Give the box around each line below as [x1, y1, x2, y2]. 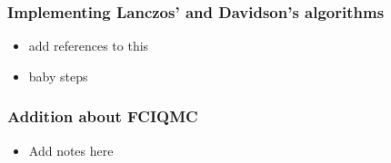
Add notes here [28, 140, 114, 159]
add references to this [28, 36, 149, 55]
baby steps [28, 66, 88, 85]
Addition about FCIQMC [7, 105, 198, 128]
